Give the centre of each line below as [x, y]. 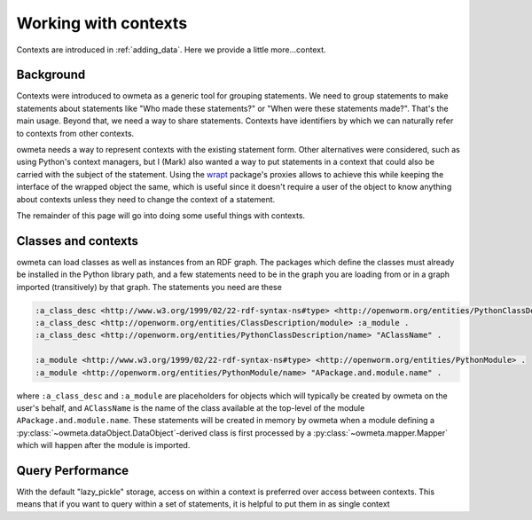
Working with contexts [102, 23]
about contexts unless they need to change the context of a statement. [146, 199]
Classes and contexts [78, 241]
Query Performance [73, 470]
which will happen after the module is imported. [103, 445]
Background [51, 75]
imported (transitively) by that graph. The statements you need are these [149, 287]
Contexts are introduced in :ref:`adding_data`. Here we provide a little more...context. [172, 50]
